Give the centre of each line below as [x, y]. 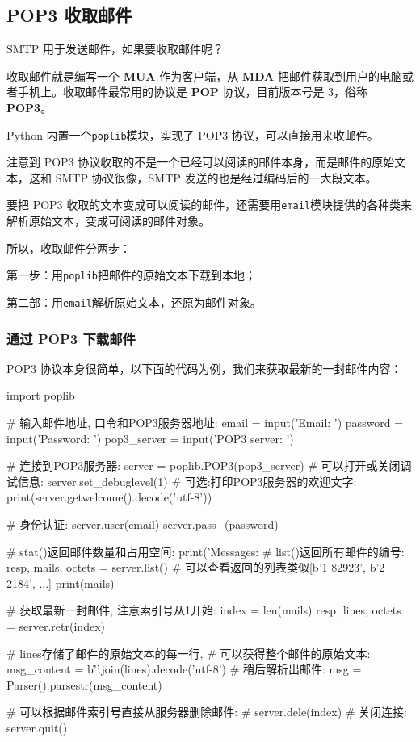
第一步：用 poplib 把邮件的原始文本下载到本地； [131, 275]
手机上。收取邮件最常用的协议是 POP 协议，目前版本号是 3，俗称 [193, 92]
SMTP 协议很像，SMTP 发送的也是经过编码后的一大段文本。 [216, 177]
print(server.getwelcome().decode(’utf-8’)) [109, 497]
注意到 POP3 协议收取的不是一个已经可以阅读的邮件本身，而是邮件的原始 [201, 162]
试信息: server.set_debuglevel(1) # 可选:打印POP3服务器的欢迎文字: [182, 481]
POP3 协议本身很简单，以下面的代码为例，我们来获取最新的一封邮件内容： [204, 368]
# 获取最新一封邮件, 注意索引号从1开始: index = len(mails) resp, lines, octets [204, 610]
